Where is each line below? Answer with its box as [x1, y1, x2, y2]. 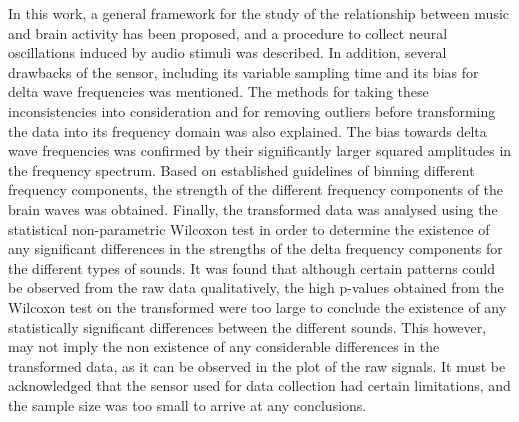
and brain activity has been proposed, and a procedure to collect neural [8, 22, 448, 43]
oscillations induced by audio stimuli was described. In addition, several [8, 42, 447, 63]
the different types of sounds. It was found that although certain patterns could [8, 257, 496, 278]
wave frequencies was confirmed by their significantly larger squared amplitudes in [8, 140, 512, 161]
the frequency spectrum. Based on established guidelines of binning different [8, 159, 475, 180]
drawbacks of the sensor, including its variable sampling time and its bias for [8, 61, 479, 82]
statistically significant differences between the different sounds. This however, [8, 316, 487, 337]
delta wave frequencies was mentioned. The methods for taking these [8, 81, 429, 102]
